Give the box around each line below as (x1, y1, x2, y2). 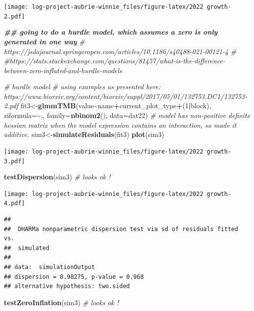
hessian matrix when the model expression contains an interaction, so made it (4, 119, 236, 130)
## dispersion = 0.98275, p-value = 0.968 (4, 273, 144, 280)
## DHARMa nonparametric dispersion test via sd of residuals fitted (4, 225, 238, 233)
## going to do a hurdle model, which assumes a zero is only (4, 27, 218, 37)
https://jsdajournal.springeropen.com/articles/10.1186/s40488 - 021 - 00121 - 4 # (4, 46, 236, 56)
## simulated (4, 244, 50, 252)
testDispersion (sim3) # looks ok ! (4, 172, 111, 182)
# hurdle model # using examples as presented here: (4, 81, 161, 92)
